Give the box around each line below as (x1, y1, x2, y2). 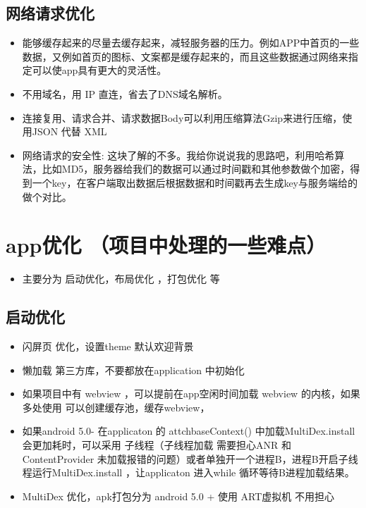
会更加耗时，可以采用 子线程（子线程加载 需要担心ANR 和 (22, 438, 292, 452)
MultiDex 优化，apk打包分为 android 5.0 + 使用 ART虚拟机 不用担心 (22, 488, 335, 503)
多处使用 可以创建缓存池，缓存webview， (22, 399, 210, 414)
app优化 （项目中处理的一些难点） (6, 230, 327, 259)
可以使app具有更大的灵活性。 (32, 63, 167, 78)
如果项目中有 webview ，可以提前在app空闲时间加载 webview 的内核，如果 (22, 386, 360, 401)
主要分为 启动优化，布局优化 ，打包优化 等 (22, 271, 220, 286)
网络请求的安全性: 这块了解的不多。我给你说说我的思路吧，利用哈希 (22, 147, 335, 162)
